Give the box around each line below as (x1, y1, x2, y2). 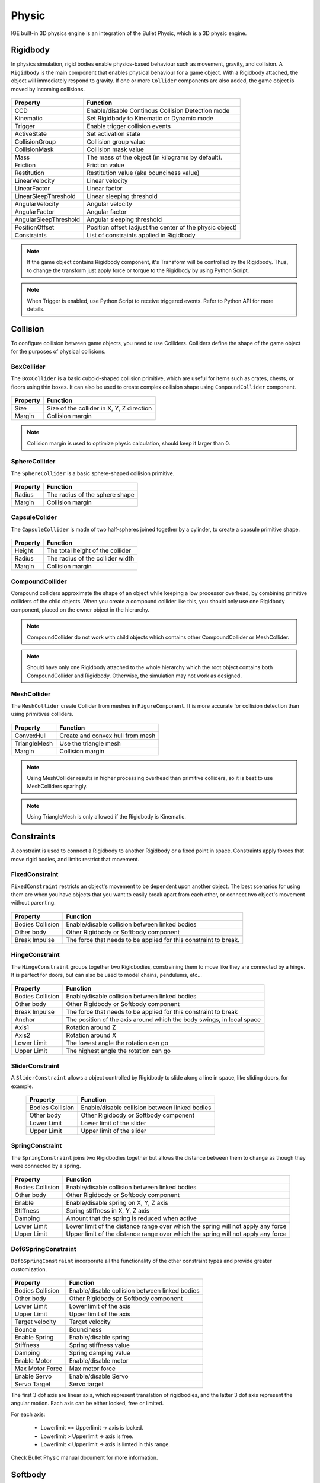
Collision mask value (87, 145, 145, 154)
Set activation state (87, 130, 140, 138)
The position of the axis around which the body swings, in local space (66, 1016, 261, 1024)
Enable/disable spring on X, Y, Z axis (66, 1199, 168, 1207)
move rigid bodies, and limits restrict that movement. (11, 855, 139, 863)
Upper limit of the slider (81, 1126, 147, 1135)
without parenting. (11, 899, 56, 906)
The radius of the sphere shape (46, 491, 135, 499)
